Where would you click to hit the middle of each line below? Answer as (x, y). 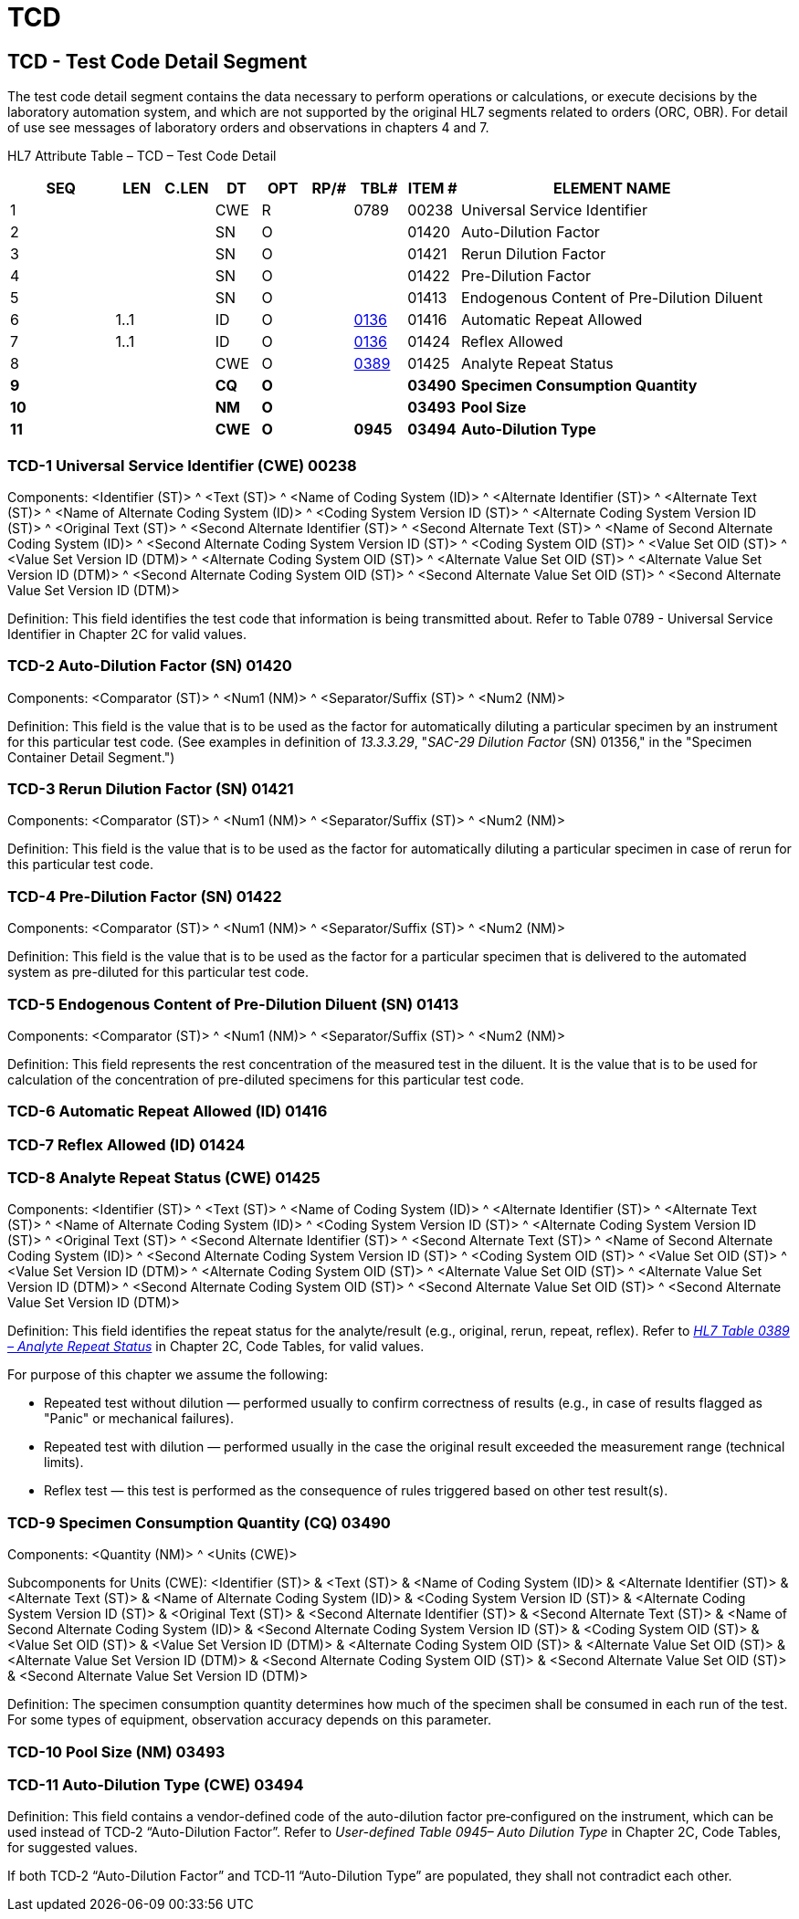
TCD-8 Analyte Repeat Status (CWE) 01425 (164, 1178)
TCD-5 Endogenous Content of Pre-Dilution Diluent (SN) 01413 (233, 1004)
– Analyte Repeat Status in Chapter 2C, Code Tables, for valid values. (216, 1347)
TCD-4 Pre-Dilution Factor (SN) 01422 (145, 896)
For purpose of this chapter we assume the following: (168, 1375)
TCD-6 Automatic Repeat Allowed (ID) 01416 (168, 1112)
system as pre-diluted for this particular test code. (158, 972)
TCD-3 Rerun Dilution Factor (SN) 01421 (151, 789)
